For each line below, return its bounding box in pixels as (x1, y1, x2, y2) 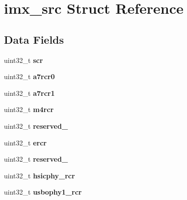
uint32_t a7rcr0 (4, 71, 55, 82)
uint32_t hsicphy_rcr (4, 170, 75, 180)
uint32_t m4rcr (4, 104, 54, 114)
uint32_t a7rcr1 (4, 87, 55, 98)
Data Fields (4, 31, 64, 47)
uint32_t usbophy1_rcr (4, 187, 82, 197)
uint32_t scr (4, 55, 43, 65)
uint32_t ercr (4, 137, 47, 147)
